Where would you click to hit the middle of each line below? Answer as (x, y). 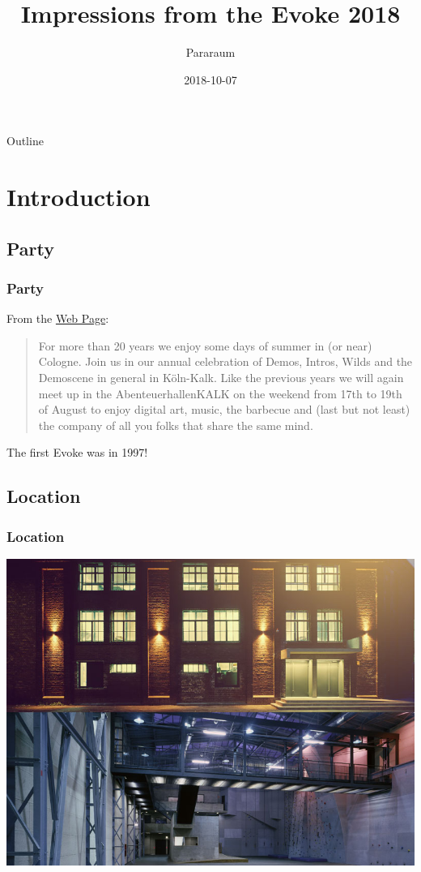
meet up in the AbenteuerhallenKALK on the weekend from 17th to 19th (220, 393)
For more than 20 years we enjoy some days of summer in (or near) (205, 345)
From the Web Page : (58, 318)
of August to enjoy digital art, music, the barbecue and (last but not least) (224, 409)
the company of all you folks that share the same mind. (176, 425)
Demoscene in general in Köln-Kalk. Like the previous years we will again (221, 378)
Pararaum (210, 52)
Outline (25, 141)
